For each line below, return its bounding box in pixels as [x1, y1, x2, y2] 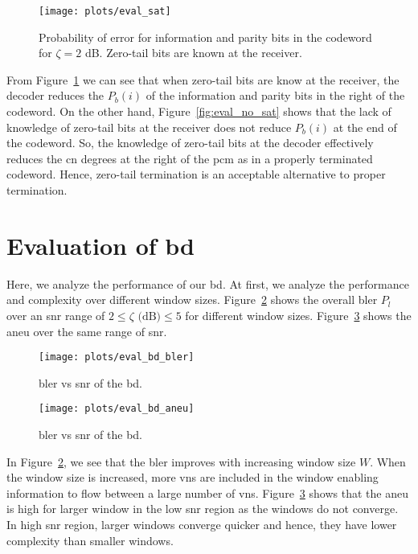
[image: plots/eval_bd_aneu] [39, 403, 195, 415]
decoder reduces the [6, 87, 104, 104]
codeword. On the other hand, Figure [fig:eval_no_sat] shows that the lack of [6, 103, 391, 120]
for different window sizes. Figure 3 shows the [185, 306, 412, 323]
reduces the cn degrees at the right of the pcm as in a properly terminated [6, 150, 373, 166]
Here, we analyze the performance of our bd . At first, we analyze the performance [6, 275, 409, 292]
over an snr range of [6, 306, 105, 323]
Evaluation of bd [6, 228, 195, 261]
